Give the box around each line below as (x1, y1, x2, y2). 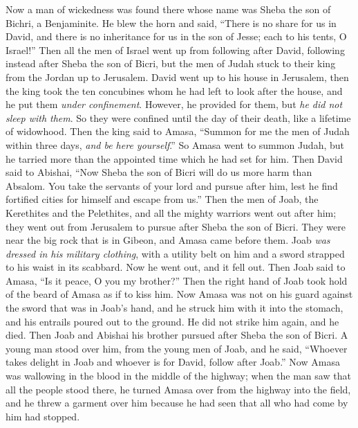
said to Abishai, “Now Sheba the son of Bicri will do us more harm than (6, 165, 312, 179)
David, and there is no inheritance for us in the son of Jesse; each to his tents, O (6, 29, 347, 44)
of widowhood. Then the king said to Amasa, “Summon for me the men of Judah (6, 124, 350, 139)
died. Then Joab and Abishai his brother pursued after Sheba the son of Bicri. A (6, 328, 348, 342)
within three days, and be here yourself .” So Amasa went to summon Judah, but (6, 137, 345, 152)
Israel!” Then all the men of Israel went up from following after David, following (6, 42, 345, 57)
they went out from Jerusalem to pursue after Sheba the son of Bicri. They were (6, 219, 346, 233)
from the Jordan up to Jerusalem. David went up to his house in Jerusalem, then (6, 69, 349, 84)
